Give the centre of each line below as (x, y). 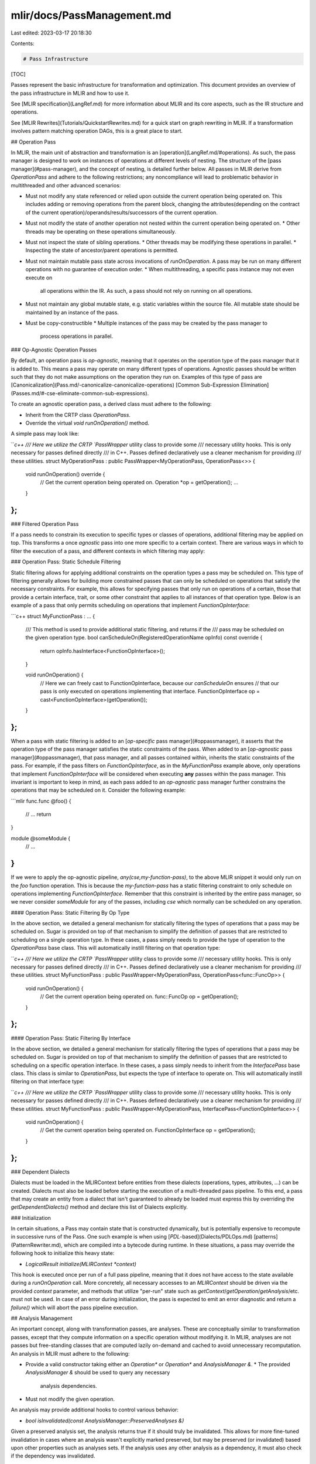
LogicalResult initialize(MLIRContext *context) (81, 1264)
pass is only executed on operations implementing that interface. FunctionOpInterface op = (150, 692)
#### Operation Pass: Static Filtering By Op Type (70, 912)
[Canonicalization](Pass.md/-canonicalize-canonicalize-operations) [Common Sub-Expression (125, 385)
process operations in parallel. (77, 336)
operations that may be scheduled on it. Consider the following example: (98, 790)
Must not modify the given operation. (70, 1399)
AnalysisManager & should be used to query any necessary (98, 1373)
